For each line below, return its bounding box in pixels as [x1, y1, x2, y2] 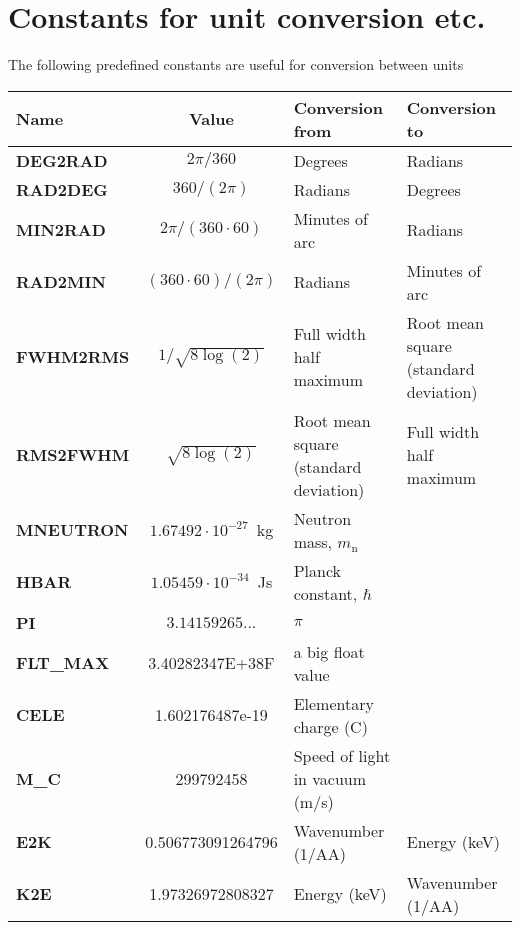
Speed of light [293, 743, 391, 767]
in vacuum [293, 766, 367, 790]
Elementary [293, 691, 374, 715]
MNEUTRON [16, 518, 129, 542]
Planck [293, 558, 341, 582]
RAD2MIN [16, 270, 106, 294]
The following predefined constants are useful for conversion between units [8, 54, 464, 75]
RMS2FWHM [16, 443, 130, 467]
